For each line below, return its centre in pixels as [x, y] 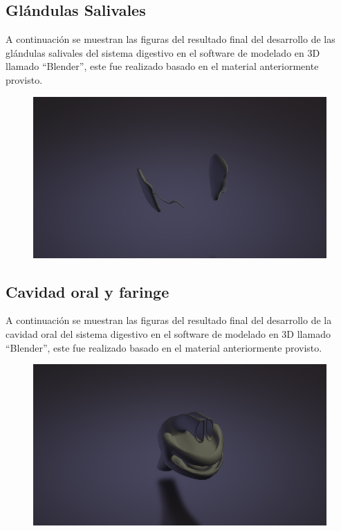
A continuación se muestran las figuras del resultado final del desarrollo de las [170, 39]
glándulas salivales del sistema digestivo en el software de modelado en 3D [163, 52]
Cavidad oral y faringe [87, 291]
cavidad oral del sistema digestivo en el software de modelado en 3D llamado [168, 334]
